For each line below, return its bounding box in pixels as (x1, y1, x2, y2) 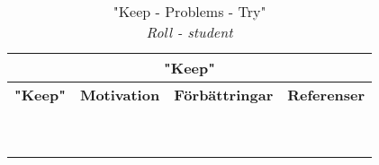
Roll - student (146, 22, 233, 42)
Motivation (79, 84, 160, 105)
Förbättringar (174, 84, 274, 105)
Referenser (287, 84, 365, 105)
